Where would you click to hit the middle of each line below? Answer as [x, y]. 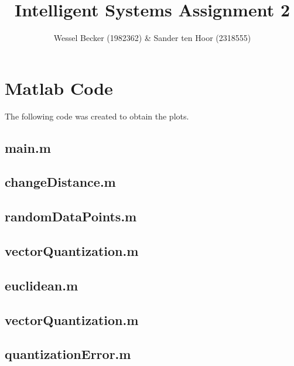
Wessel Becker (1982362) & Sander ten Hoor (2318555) [152, 38]
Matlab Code [59, 88]
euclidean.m [42, 285]
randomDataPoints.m [71, 216]
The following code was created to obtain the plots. [97, 116]
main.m [28, 147]
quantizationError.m [68, 354]
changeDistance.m [60, 182]
